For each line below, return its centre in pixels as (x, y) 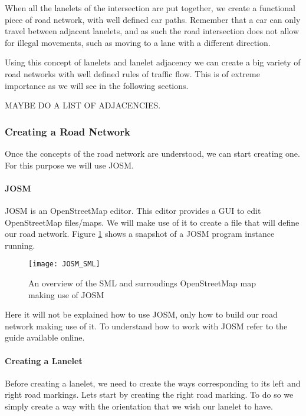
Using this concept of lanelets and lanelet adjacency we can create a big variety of (153, 62)
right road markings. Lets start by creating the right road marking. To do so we (149, 394)
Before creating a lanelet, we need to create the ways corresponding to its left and (153, 383)
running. (20, 245)
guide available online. (45, 337)
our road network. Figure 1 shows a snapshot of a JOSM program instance (140, 234)
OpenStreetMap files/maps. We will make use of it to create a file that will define (152, 222)
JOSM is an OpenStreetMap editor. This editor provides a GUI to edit (133, 210)
